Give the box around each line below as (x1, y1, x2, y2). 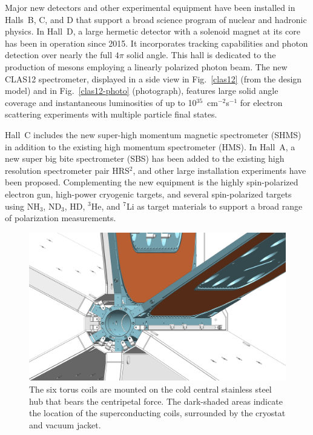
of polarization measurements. (5, 211, 116, 224)
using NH (5, 199, 40, 212)
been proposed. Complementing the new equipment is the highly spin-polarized (5, 176, 298, 188)
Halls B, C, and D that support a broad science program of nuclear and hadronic (5, 13, 307, 25)
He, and (91, 199, 120, 212)
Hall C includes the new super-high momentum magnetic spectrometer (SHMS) (5, 128, 301, 141)
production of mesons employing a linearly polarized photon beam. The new (5, 60, 288, 73)
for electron (240, 96, 283, 108)
